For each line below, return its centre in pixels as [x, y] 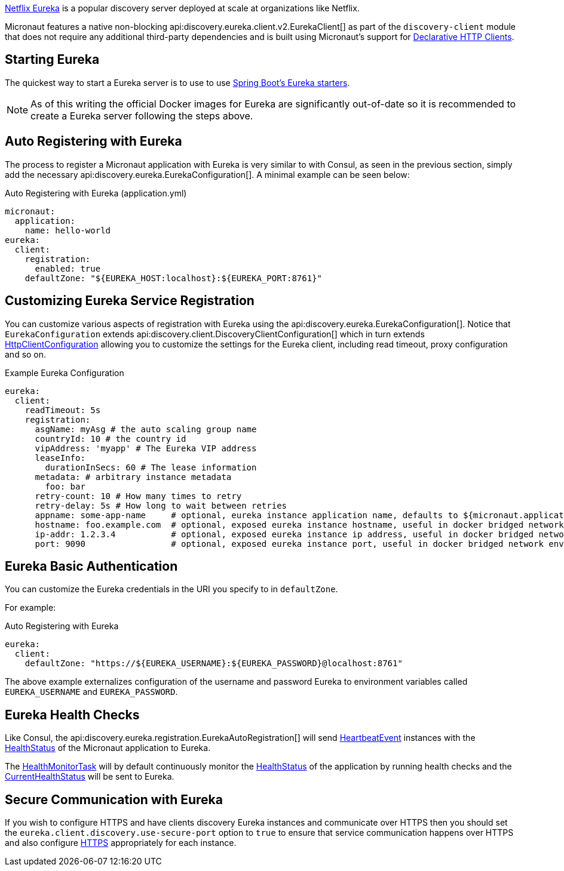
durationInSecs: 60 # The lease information [151, 467]
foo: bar [65, 486]
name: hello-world [68, 230]
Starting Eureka [52, 60]
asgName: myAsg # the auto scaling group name [146, 429]
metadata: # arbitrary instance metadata [133, 477]
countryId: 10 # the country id [111, 438]
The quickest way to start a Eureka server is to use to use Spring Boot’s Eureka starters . [177, 82]
